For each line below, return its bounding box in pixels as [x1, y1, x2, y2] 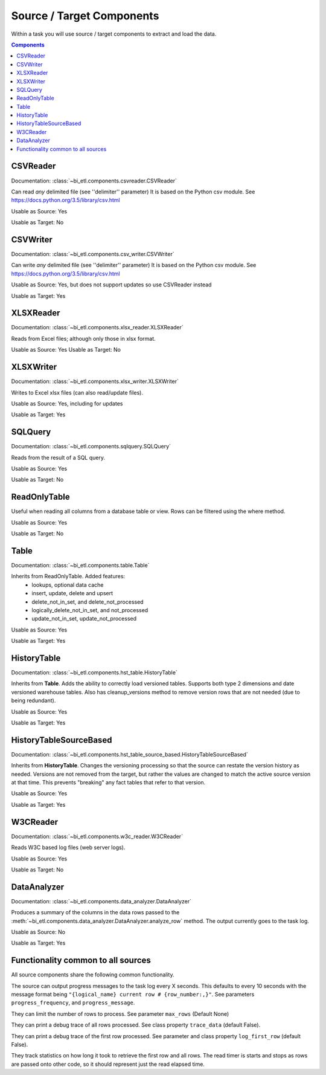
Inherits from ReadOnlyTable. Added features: [11, 573, 126, 580]
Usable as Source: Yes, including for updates [11, 399, 123, 407]
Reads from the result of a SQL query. [11, 454, 106, 461]
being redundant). [11, 697, 56, 704]
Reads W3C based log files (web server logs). [11, 844, 126, 851]
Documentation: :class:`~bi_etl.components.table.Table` [11, 562, 150, 569]
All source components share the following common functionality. [11, 971, 174, 978]
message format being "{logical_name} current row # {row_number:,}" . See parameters [11, 991, 255, 998]
